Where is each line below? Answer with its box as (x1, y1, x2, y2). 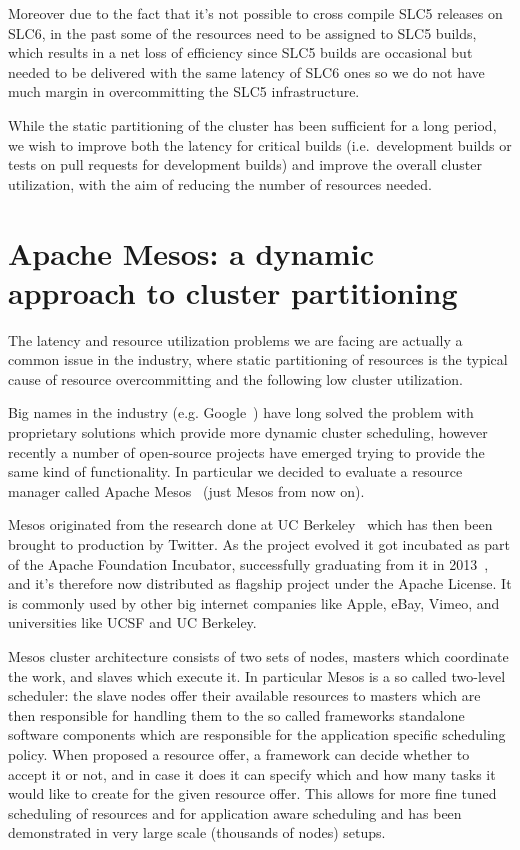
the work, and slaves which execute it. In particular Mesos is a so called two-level (8, 665, 506, 686)
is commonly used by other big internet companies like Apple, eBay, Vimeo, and (8, 592, 500, 613)
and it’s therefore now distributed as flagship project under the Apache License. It (8, 573, 512, 594)
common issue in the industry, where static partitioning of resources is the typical (8, 349, 508, 370)
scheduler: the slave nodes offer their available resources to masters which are (8, 685, 481, 706)
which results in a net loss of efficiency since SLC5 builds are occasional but (8, 42, 473, 63)
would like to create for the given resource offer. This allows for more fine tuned (8, 783, 497, 804)
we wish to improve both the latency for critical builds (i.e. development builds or (8, 134, 512, 155)
